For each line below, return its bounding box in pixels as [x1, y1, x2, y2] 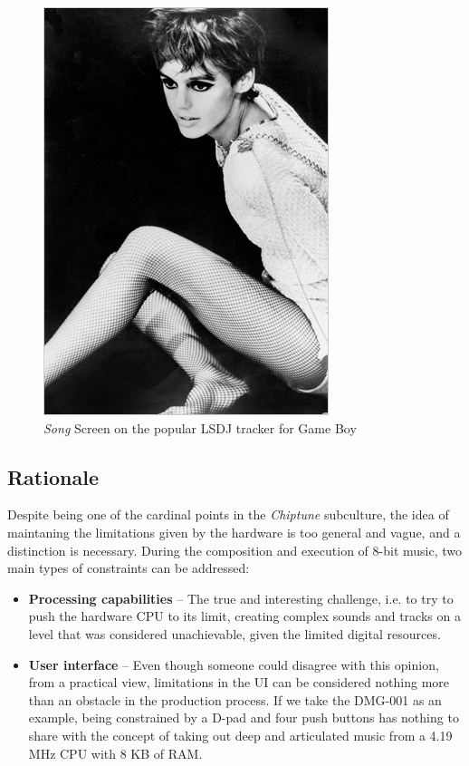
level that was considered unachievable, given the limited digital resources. [28, 624, 441, 643]
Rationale [7, 462, 99, 490]
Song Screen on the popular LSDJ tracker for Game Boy [43, 418, 357, 437]
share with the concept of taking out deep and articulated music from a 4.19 [28, 725, 453, 744]
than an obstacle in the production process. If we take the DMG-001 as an [28, 690, 442, 709]
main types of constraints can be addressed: [7, 558, 250, 577]
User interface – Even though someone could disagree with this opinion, [28, 654, 439, 674]
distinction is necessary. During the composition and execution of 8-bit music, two [7, 540, 463, 559]
